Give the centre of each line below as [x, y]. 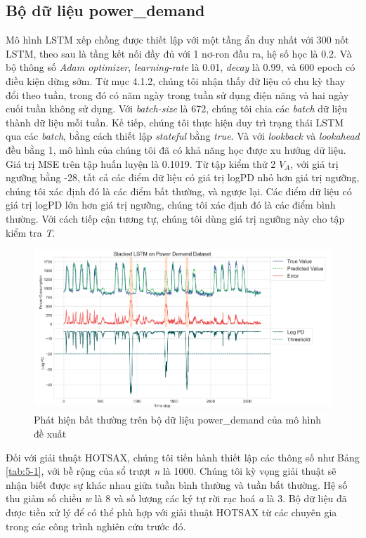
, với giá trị [314, 163]
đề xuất [50, 433]
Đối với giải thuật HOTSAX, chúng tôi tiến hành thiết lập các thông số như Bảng [183, 457]
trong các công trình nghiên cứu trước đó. [96, 526]
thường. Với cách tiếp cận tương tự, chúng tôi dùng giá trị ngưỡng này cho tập [175, 218]
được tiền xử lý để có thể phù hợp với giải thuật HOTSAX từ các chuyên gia [171, 512]
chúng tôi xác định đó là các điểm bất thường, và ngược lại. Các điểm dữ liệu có [179, 191]
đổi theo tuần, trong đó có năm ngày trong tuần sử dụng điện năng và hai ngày [177, 94]
